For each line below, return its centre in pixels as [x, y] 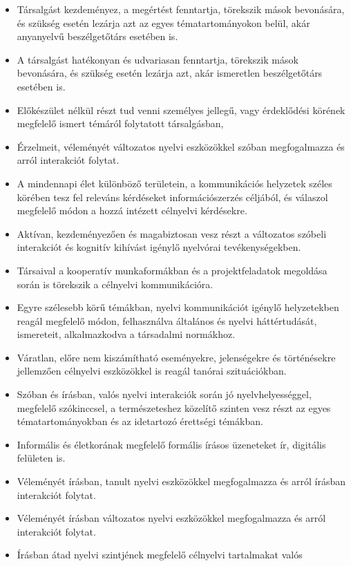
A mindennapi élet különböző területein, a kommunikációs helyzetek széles [174, 183]
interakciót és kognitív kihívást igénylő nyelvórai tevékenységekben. [159, 247]
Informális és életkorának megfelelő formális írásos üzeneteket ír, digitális [171, 444]
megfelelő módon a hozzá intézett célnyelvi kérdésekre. [132, 210]
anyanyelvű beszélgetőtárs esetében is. [97, 36]
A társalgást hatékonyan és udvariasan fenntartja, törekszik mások [158, 59]
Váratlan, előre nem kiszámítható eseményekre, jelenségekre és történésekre [176, 357]
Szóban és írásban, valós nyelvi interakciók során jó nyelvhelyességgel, [164, 394]
